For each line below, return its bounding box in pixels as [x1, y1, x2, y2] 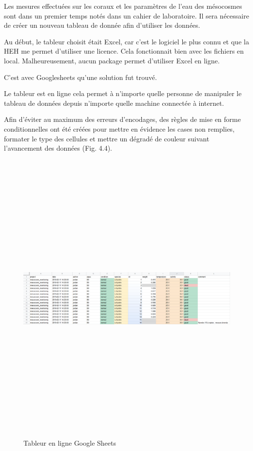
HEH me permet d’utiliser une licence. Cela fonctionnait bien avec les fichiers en [4, 46, 244, 56]
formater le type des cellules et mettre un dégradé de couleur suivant [4, 133, 210, 143]
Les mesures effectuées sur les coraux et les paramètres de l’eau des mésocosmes [4, 1, 242, 11]
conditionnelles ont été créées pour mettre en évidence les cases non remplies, [4, 123, 235, 134]
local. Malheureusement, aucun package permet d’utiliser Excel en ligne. [4, 55, 220, 65]
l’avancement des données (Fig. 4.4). [4, 143, 112, 153]
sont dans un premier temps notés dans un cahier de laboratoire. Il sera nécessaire [4, 10, 249, 20]
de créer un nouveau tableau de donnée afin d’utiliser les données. [4, 20, 200, 30]
